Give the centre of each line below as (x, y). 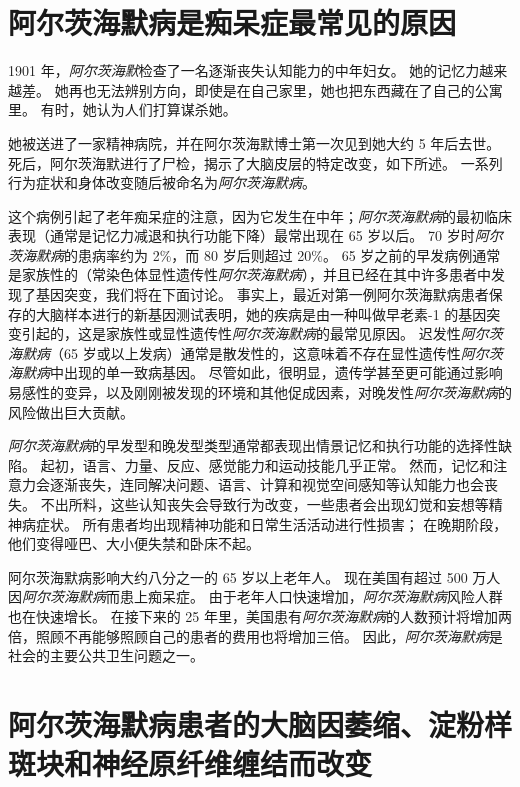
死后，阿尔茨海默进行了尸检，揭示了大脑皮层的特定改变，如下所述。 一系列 (255, 162)
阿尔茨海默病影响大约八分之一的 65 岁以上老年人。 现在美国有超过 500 (238, 576)
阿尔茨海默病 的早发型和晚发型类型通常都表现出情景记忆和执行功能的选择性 (253, 445)
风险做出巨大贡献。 (71, 411)
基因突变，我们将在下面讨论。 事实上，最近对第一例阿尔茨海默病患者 (262, 294)
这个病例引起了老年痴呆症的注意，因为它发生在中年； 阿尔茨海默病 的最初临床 (260, 215)
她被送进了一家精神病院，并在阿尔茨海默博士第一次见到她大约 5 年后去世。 (254, 142)
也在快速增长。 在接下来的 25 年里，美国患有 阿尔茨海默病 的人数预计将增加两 (260, 615)
